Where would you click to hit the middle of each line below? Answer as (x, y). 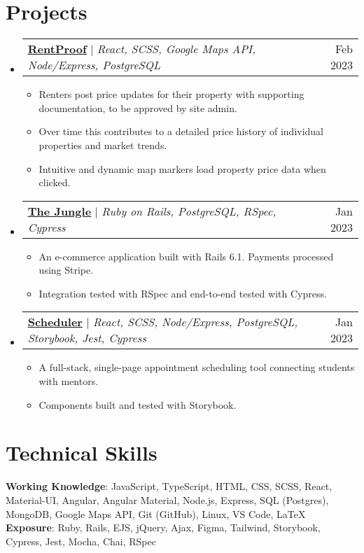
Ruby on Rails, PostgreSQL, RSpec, (189, 211)
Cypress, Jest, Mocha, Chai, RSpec (81, 541)
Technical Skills (82, 453)
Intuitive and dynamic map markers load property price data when (182, 168)
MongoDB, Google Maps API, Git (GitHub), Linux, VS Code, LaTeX (156, 513)
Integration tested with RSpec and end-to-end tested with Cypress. (183, 293)
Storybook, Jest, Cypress (87, 338)
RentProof (57, 49)
